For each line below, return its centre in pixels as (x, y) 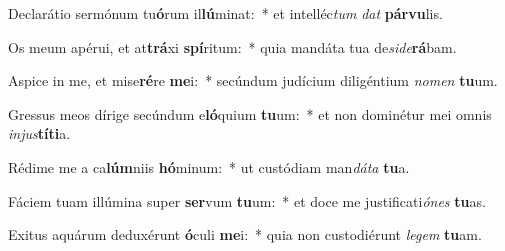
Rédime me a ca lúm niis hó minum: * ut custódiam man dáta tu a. (209, 166)
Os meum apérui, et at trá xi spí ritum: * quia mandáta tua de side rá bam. (232, 46)
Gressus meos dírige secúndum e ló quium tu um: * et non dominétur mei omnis (250, 113)
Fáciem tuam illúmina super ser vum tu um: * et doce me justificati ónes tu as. (247, 200)
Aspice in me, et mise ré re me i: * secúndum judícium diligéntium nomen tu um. (253, 80)
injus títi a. (39, 133)
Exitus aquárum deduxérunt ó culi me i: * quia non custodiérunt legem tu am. (245, 234)
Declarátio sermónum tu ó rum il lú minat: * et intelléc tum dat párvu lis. (225, 13)
